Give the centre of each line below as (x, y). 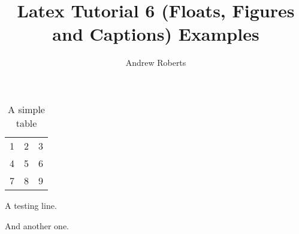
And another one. (37, 225)
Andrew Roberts (156, 63)
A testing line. (31, 205)
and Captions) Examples (156, 34)
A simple (26, 109)
